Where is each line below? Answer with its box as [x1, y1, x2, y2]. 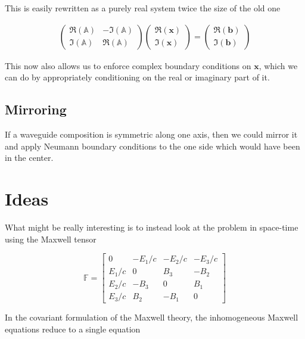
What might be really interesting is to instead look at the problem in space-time [5, 220, 298, 233]
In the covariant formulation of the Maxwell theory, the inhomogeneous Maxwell [5, 311, 298, 324]
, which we [259, 59, 298, 71]
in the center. [5, 151, 54, 164]
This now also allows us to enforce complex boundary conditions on [5, 59, 251, 71]
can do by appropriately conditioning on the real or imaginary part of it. [5, 71, 270, 83]
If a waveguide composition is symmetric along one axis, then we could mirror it [5, 128, 298, 141]
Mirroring [5, 100, 67, 119]
